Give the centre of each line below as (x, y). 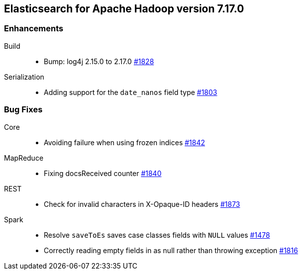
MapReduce (24, 158)
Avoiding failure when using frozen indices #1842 (125, 142)
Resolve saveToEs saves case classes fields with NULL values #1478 (157, 235)
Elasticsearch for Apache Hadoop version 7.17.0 (124, 9)
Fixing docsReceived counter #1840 (103, 173)
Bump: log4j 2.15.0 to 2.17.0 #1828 (99, 61)
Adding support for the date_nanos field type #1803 (131, 92)
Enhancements (34, 29)
